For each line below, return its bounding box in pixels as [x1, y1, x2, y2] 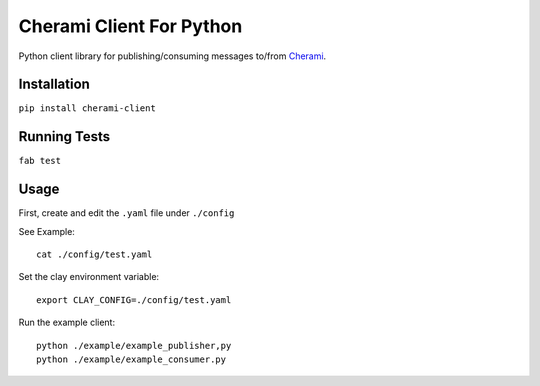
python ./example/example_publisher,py [36, 340, 232, 351]
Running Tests [18, 128, 110, 145]
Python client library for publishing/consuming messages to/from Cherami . [18, 50, 327, 62]
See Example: [18, 225, 75, 237]
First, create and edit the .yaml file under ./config [18, 207, 235, 219]
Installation [18, 76, 90, 93]
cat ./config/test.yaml [36, 249, 153, 260]
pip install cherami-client [18, 103, 157, 114]
